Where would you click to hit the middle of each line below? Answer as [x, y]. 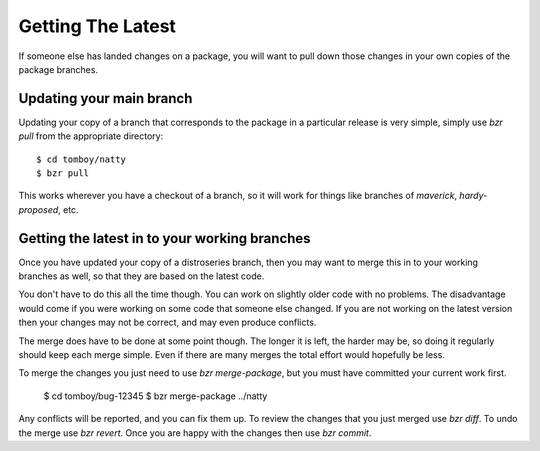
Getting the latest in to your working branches [164, 238]
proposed [38, 209]
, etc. [68, 209]
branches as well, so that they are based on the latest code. [141, 276]
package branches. [58, 69]
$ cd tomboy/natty [81, 159]
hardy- [473, 196]
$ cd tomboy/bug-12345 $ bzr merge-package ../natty [155, 396]
